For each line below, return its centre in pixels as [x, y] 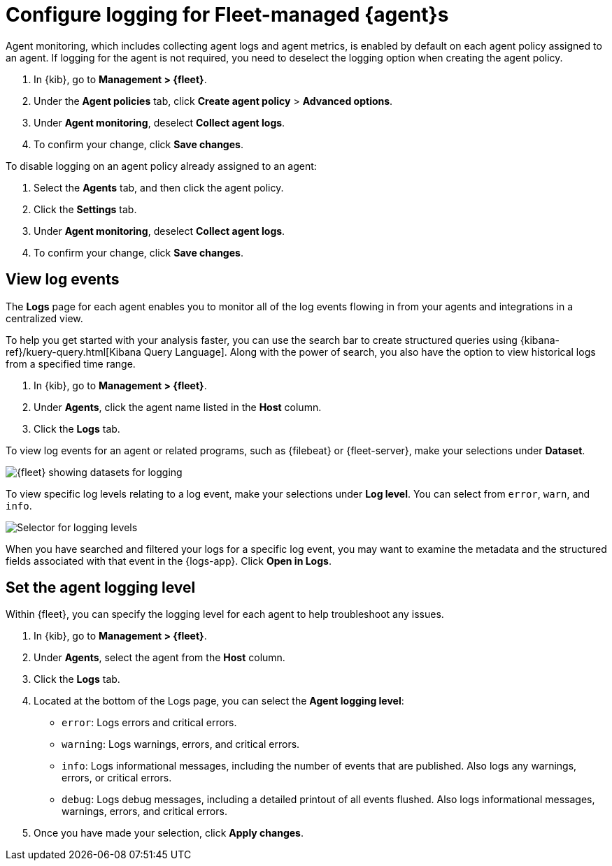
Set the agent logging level [101, 588]
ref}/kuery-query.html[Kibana [73, 352]
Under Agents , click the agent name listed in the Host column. [178, 407]
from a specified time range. [71, 363]
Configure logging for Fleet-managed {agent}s [227, 15]
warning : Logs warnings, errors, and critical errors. [181, 744]
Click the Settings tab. [85, 209]
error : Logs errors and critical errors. [149, 723]
